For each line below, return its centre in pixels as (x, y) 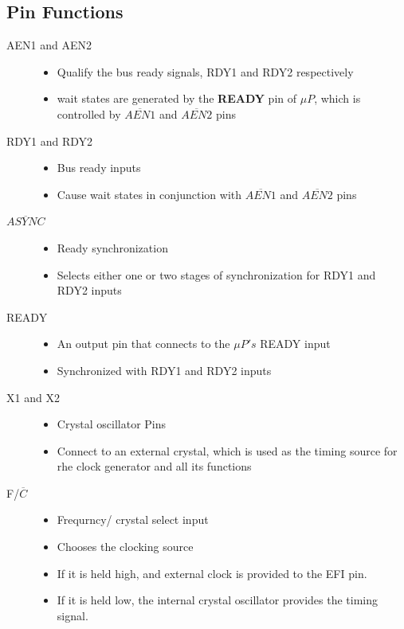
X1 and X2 (33, 397)
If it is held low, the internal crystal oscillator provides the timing (217, 600)
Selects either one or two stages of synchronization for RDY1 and (216, 274)
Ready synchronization (112, 247)
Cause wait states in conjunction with (149, 194)
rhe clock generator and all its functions (154, 466)
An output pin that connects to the (143, 344)
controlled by (89, 113)
